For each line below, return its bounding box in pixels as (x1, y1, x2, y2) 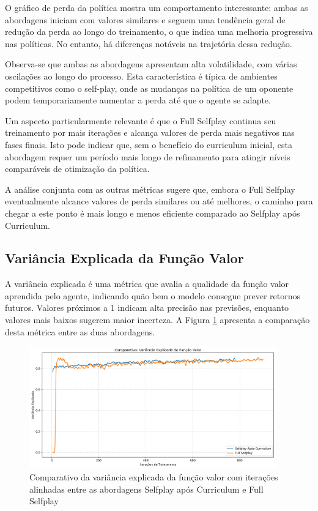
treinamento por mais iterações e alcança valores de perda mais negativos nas (5, 126, 295, 139)
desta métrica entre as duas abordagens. (5, 325, 155, 338)
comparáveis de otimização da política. (5, 162, 150, 175)
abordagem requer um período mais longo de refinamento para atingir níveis (5, 150, 290, 163)
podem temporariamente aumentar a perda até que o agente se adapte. (5, 94, 271, 106)
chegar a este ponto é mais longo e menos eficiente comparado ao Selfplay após (5, 206, 300, 219)
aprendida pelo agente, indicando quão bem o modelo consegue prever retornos (5, 289, 300, 302)
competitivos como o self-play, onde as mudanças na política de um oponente (5, 81, 294, 94)
